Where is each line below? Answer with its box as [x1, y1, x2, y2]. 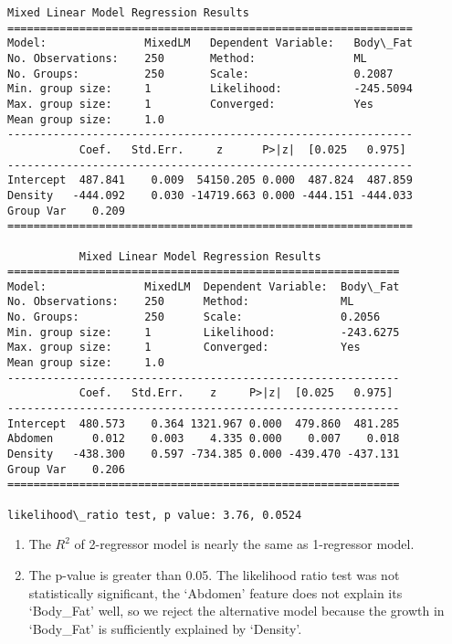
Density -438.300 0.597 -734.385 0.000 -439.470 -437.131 [7, 448, 400, 461]
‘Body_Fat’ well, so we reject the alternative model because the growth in [28, 601, 445, 620]
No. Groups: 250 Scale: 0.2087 [7, 67, 394, 80]
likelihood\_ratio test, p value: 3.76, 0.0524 [7, 508, 302, 522]
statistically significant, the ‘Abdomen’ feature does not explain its [28, 583, 403, 602]
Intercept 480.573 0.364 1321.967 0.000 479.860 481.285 [7, 417, 400, 430]
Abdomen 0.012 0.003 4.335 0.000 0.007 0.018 [7, 432, 400, 446]
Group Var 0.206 [7, 462, 125, 476]
